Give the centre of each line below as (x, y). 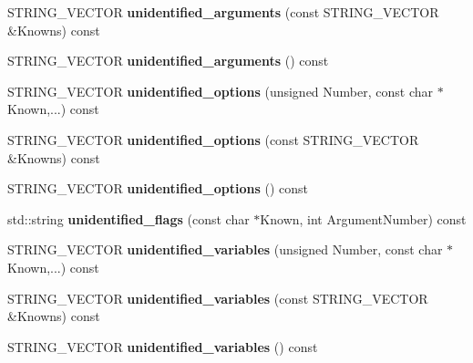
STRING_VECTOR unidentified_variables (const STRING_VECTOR (218, 298)
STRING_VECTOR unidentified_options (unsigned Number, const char (221, 91)
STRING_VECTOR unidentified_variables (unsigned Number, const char (225, 249)
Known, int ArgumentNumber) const (363, 218)
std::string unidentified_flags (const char (129, 218)
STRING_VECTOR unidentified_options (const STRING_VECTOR (213, 139)
